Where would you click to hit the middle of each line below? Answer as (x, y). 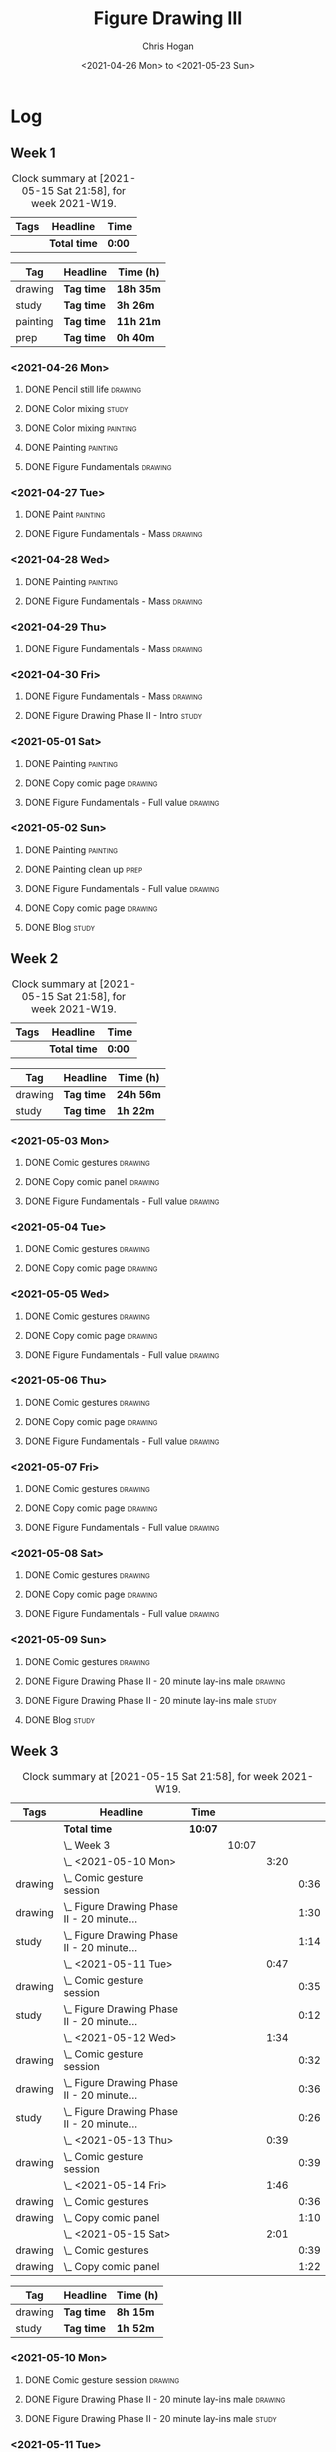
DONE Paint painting (65, 514)
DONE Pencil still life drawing (83, 389)
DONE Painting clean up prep (83, 869)
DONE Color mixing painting (80, 428)
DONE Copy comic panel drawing (92, 1181)
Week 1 (33, 153)
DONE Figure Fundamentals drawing (98, 467)
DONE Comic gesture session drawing (102, 2379)
